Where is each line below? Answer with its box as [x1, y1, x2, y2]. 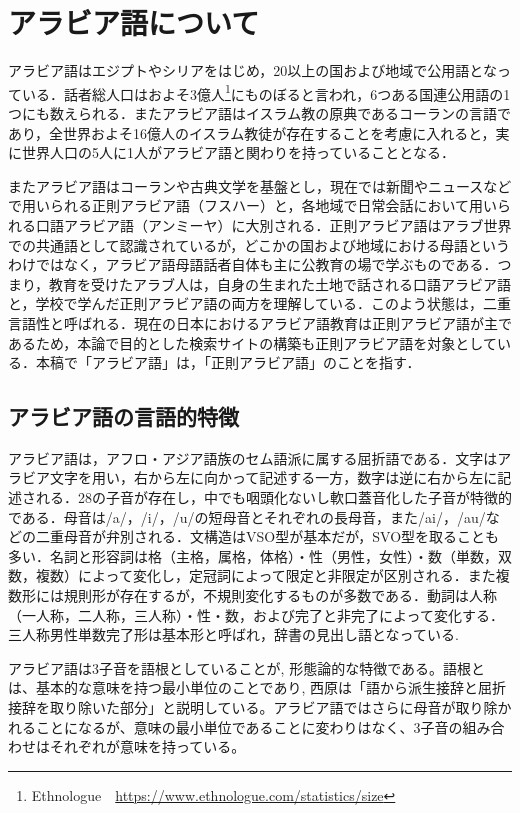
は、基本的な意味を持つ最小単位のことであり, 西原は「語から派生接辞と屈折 [8, 677, 506, 698]
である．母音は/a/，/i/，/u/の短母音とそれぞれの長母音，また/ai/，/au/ [8, 506, 486, 527]
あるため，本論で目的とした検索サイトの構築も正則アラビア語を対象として [8, 332, 497, 353]
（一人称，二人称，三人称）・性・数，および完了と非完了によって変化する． [8, 604, 504, 625]
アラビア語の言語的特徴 [8, 401, 239, 432]
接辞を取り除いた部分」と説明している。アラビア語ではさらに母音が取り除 [8, 697, 498, 718]
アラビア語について [8, 2, 260, 43]
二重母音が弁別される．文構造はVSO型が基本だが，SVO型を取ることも [35, 526, 500, 547]
